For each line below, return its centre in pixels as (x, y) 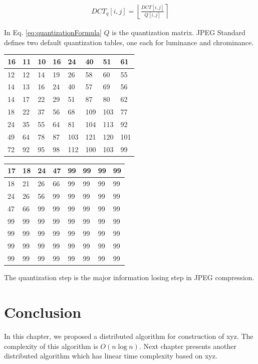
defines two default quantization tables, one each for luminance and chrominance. (129, 42)
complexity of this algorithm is (51, 346)
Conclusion (43, 312)
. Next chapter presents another (188, 346)
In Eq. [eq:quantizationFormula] (53, 32)
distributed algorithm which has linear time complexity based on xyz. (111, 356)
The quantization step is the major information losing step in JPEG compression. (129, 277)
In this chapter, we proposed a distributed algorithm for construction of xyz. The (129, 336)
